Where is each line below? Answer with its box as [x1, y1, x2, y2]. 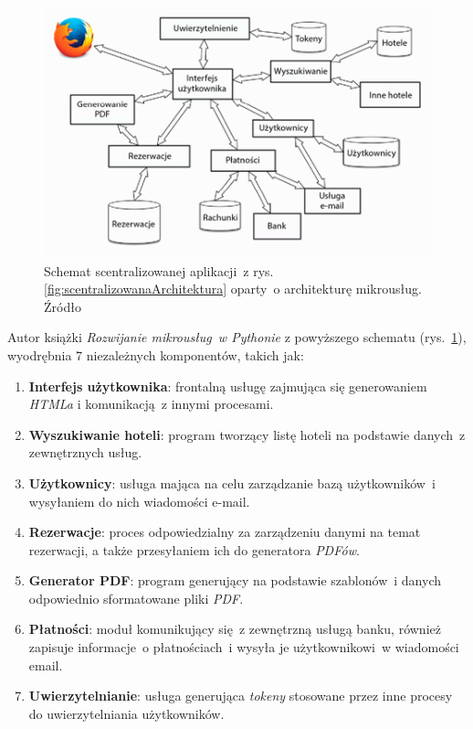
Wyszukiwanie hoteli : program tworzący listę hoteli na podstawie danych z [28, 424, 466, 444]
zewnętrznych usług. [28, 443, 142, 462]
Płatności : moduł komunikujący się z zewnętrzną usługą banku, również [28, 619, 441, 638]
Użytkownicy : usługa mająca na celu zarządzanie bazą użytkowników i [28, 473, 436, 492]
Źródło [44, 296, 81, 316]
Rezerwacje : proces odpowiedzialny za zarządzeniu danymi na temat [28, 522, 421, 541]
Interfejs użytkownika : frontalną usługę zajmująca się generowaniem [28, 376, 427, 395]
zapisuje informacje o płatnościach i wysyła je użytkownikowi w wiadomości [28, 638, 459, 657]
